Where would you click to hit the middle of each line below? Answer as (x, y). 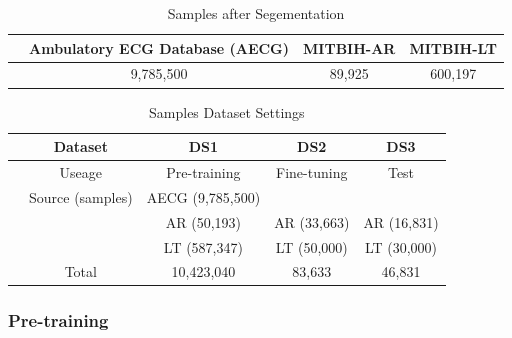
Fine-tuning (312, 171)
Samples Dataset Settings (227, 111)
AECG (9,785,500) (203, 196)
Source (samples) (81, 196)
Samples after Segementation (256, 13)
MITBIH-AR (349, 47)
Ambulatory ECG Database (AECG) (159, 47)
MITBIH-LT (453, 47)
